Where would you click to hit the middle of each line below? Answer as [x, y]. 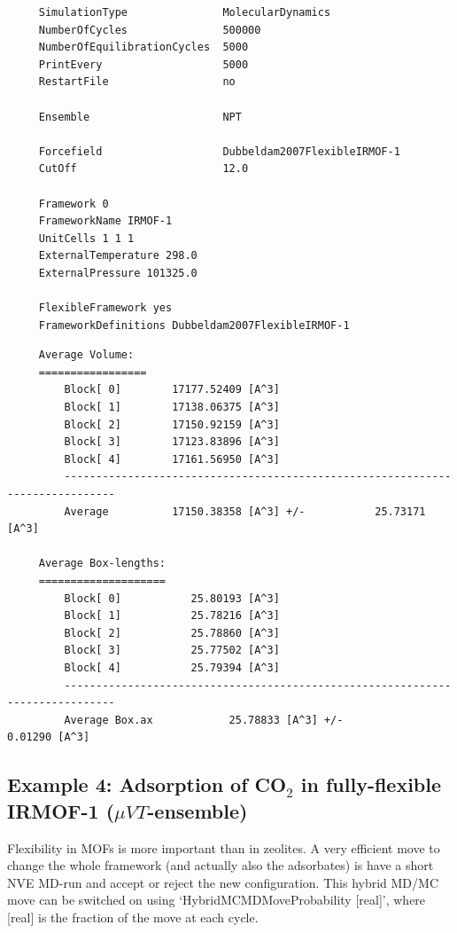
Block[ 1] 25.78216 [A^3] [172, 616]
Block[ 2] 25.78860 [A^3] [172, 633]
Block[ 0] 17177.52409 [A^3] [172, 390]
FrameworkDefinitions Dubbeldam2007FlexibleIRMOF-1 [194, 325]
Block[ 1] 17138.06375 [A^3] [172, 408]
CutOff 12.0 [143, 169]
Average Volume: [86, 355]
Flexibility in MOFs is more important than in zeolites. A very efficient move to [224, 847]
